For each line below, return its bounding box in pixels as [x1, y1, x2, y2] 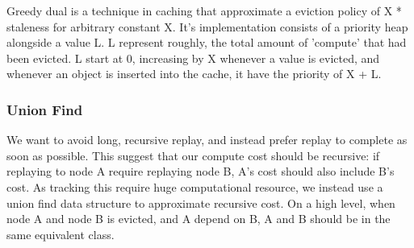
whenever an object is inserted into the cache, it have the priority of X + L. [6, 65, 382, 82]
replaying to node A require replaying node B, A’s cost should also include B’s [6, 163, 395, 180]
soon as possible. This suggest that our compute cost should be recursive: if [6, 147, 380, 163]
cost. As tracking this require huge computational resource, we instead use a [6, 178, 383, 195]
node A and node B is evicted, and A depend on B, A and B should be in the [6, 210, 391, 227]
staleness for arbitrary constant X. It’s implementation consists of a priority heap [6, 18, 408, 35]
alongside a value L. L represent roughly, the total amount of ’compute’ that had [6, 34, 407, 51]
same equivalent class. [6, 225, 115, 242]
